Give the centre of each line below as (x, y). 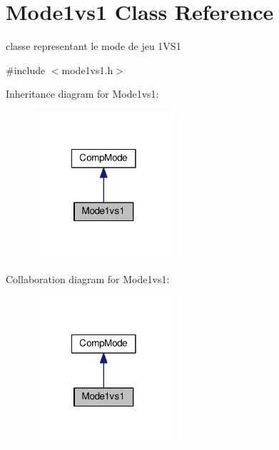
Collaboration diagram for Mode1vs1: (88, 278)
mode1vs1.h (87, 70)
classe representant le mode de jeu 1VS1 (93, 46)
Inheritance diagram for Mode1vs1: (82, 94)
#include (26, 70)
